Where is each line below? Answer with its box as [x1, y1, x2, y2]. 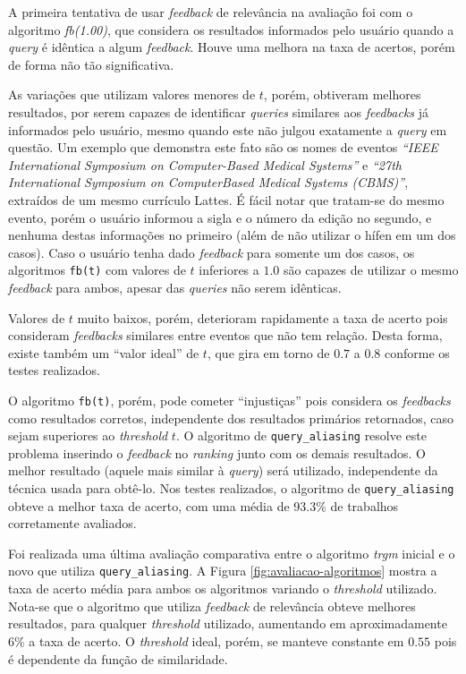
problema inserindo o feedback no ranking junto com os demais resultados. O [8, 443, 426, 462]
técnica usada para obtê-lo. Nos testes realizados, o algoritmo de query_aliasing [8, 479, 454, 498]
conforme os [384, 343, 450, 362]
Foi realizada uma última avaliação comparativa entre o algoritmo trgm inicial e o [8, 543, 455, 562]
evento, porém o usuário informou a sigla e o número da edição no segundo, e [8, 208, 432, 226]
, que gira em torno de [207, 343, 330, 362]
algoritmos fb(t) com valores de [8, 260, 186, 279]
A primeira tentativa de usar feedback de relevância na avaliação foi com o [8, 3, 413, 21]
